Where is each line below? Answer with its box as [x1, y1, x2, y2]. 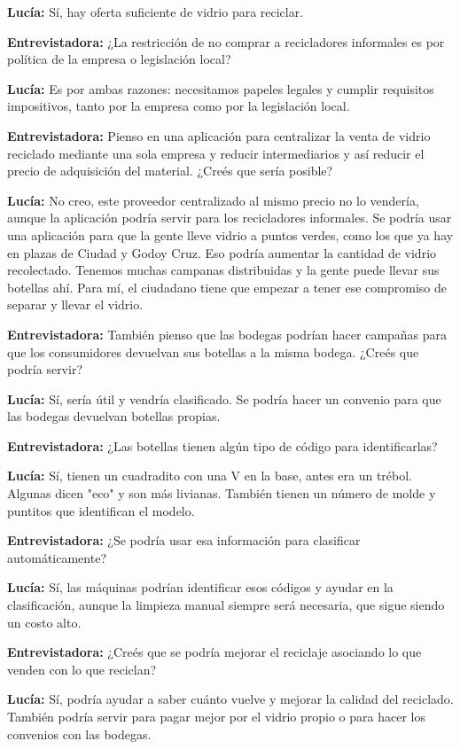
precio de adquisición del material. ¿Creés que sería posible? [7, 161, 333, 180]
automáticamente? [7, 548, 106, 566]
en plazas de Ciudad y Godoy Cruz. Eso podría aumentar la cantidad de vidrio [7, 243, 437, 261]
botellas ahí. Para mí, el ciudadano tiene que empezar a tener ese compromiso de [7, 277, 447, 296]
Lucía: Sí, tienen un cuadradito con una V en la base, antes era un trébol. [7, 466, 413, 485]
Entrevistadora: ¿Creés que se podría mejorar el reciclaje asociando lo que [7, 643, 422, 661]
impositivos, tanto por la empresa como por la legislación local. [7, 97, 350, 115]
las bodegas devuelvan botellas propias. [7, 407, 221, 425]
